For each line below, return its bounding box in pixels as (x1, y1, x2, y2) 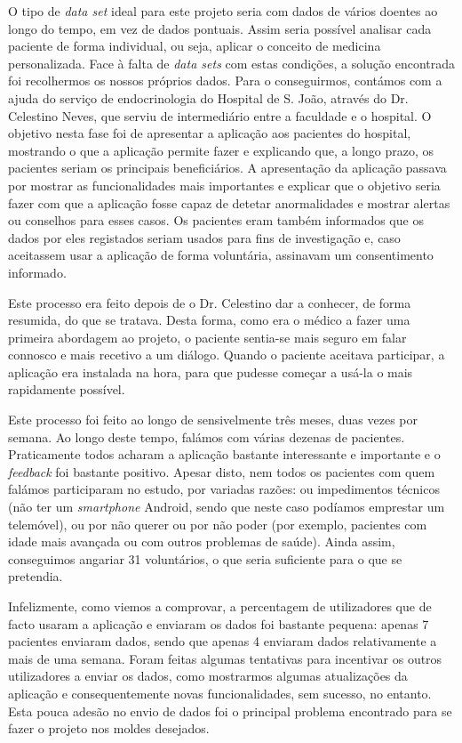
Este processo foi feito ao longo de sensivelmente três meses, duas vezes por (8, 410, 418, 429)
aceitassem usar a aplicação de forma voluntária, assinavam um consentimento (8, 246, 434, 264)
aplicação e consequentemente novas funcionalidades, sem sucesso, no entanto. (8, 683, 432, 702)
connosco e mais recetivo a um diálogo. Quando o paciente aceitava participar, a (8, 345, 445, 364)
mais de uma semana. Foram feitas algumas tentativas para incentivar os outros (8, 649, 442, 667)
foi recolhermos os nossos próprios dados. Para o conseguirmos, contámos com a (8, 71, 442, 90)
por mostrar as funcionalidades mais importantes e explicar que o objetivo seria (8, 175, 441, 194)
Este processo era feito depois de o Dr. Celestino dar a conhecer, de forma (8, 293, 411, 311)
